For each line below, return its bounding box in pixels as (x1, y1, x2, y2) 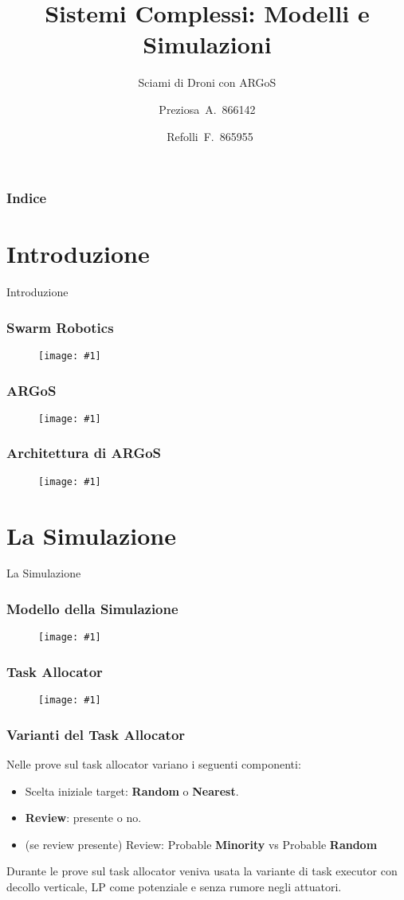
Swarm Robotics (6, 317, 114, 337)
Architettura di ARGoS (6, 443, 162, 463)
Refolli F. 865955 (167, 127, 253, 144)
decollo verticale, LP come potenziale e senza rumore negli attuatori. (6, 878, 342, 895)
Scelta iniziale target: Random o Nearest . (25, 782, 239, 799)
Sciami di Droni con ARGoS (138, 74, 277, 91)
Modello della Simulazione (6, 599, 178, 618)
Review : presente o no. (25, 809, 142, 826)
